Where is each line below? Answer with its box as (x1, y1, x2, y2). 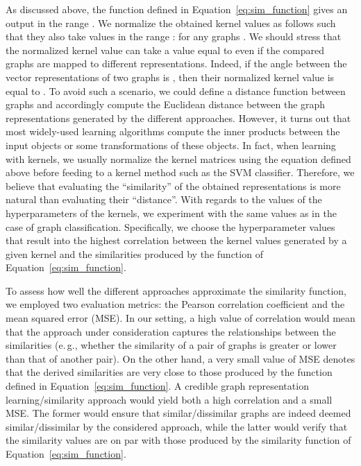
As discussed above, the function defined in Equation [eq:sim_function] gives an (6, 2, 348, 16)
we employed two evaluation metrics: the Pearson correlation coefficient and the (6, 297, 345, 311)
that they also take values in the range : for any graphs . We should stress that (6, 29, 342, 44)
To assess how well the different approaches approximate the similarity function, (6, 283, 346, 297)
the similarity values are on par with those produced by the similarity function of (6, 433, 351, 447)
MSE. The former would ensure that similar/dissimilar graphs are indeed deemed (6, 406, 351, 420)
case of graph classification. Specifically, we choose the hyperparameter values (6, 219, 335, 234)
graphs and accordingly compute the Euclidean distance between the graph (6, 97, 326, 112)
